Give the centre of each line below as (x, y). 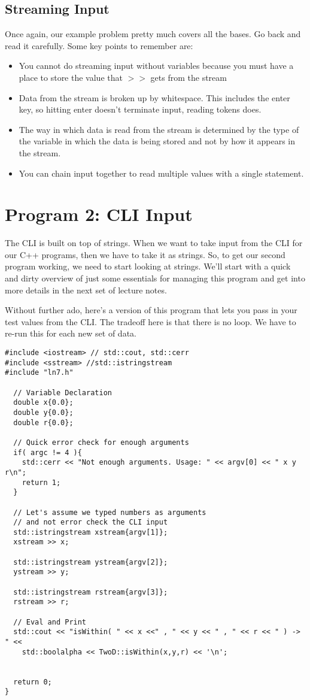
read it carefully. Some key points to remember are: (99, 45)
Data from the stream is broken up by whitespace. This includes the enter (154, 97)
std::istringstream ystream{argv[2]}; (91, 562)
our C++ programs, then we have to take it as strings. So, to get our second (145, 254)
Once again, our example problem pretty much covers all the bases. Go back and (153, 34)
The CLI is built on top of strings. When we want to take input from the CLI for (154, 243)
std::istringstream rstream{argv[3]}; (91, 592)
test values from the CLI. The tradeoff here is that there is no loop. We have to (151, 321)
